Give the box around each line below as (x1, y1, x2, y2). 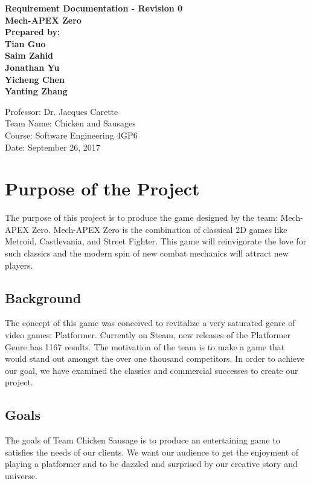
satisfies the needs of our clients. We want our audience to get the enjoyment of (5, 445, 299, 458)
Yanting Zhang (5, 85, 68, 97)
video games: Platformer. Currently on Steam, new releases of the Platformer (5, 329, 290, 341)
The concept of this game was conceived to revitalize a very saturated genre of (5, 316, 295, 329)
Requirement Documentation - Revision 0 (5, 2, 183, 14)
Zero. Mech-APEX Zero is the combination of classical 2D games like (31, 223, 287, 235)
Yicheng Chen (5, 73, 65, 85)
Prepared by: (5, 25, 60, 38)
